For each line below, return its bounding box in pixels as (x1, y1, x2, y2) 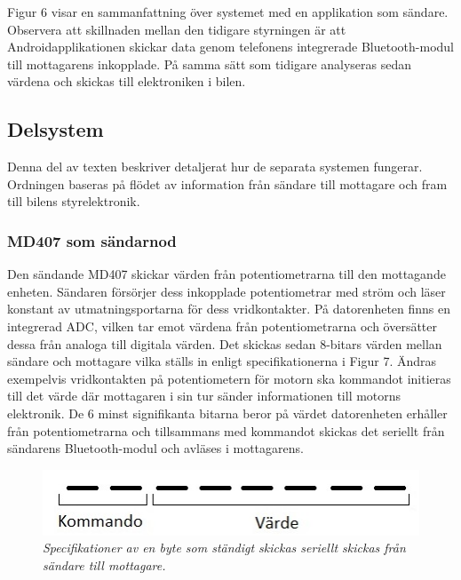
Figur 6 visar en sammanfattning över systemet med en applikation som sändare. (7, 3, 449, 20)
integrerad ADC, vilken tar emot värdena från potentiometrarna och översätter (7, 316, 438, 335)
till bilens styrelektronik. (7, 192, 140, 211)
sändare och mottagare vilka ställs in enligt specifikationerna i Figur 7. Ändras (7, 352, 437, 370)
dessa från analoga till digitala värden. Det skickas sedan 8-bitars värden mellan (7, 334, 442, 353)
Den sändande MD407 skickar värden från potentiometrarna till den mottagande (7, 265, 446, 283)
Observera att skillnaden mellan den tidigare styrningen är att (7, 20, 346, 38)
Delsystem (7, 115, 104, 143)
